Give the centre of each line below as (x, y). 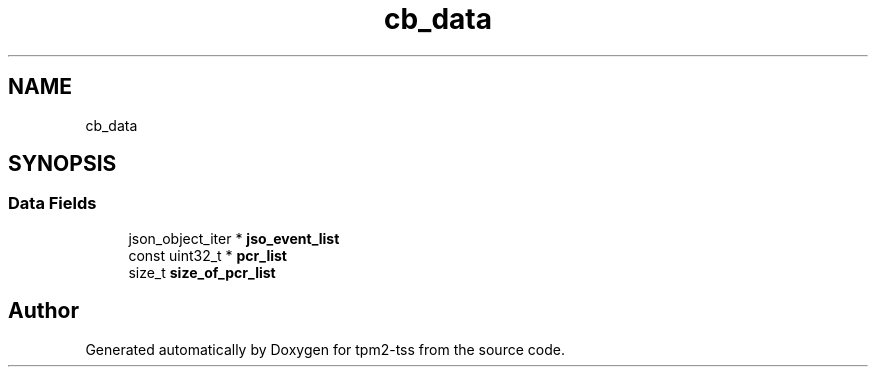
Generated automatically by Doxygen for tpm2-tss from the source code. (325, 349)
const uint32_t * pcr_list (207, 255)
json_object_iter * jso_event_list (234, 238)
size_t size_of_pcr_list (202, 272)
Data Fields (52, 203)
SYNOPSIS (62, 164)
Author (43, 311)
